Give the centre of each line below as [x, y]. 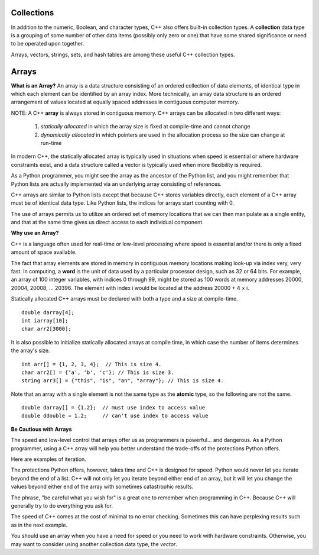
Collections [32, 13]
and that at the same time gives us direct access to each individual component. [107, 222]
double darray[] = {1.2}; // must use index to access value [113, 408]
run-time [51, 143]
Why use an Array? [35, 233]
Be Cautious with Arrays [41, 429]
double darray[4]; [48, 312]
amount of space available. [44, 252]
